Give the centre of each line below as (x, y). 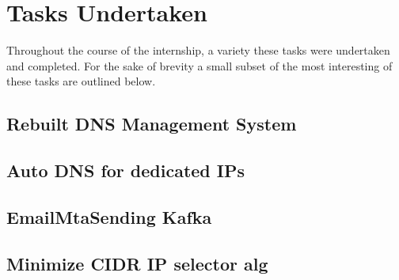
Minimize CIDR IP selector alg (137, 263)
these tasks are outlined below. (81, 81)
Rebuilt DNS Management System (152, 124)
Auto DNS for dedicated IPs (126, 170)
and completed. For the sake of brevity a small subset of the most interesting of (199, 65)
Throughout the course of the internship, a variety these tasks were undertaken (198, 50)
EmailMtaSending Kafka (109, 216)
